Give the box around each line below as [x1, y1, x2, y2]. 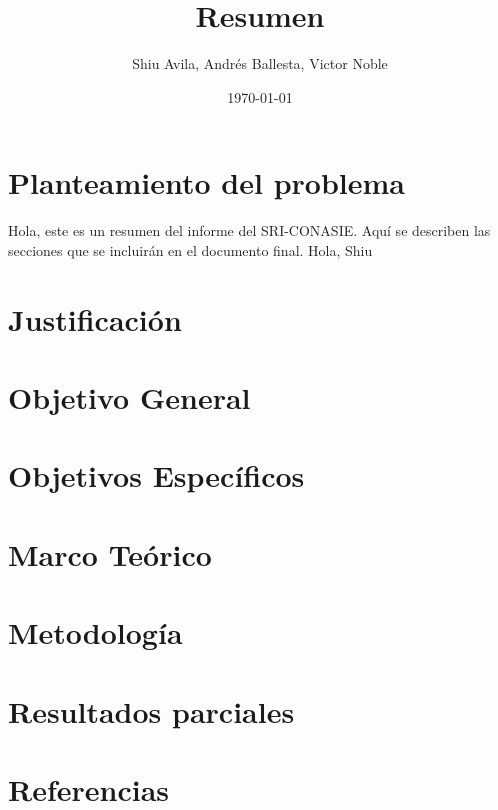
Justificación [8, 298, 182, 339]
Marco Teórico [8, 533, 212, 574]
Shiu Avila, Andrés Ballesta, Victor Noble [132, 53, 388, 74]
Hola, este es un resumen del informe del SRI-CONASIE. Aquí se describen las [8, 220, 491, 241]
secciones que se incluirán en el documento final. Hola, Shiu [8, 239, 373, 260]
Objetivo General [8, 377, 251, 417]
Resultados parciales [8, 690, 295, 731]
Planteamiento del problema [8, 162, 405, 203]
